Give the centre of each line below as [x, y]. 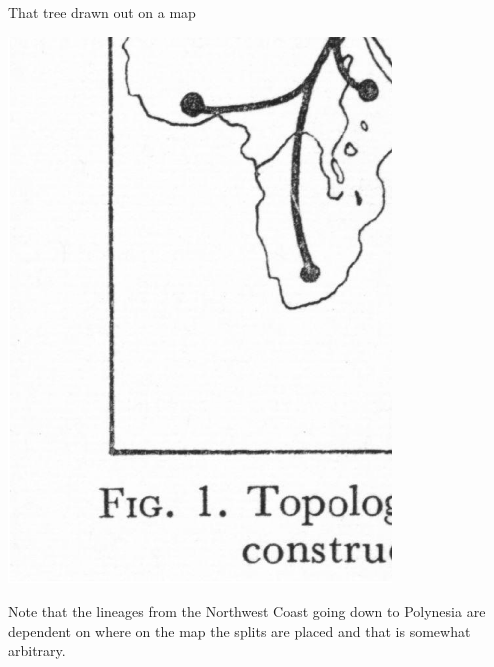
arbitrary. [37, 650]
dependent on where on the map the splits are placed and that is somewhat [239, 630]
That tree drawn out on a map [102, 12]
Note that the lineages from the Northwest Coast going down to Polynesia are [247, 611]
